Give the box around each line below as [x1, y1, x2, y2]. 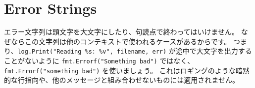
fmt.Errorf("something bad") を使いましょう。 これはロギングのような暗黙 [4, 65, 250, 75]
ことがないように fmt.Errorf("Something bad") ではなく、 [4, 55, 195, 65]
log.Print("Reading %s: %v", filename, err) [17, 48, 167, 56]
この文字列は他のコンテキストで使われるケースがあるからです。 [24, 36, 231, 46]
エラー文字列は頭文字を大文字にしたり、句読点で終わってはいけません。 [4, 27, 239, 37]
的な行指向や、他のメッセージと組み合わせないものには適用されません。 [4, 75, 239, 85]
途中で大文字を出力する [175, 46, 252, 56]
